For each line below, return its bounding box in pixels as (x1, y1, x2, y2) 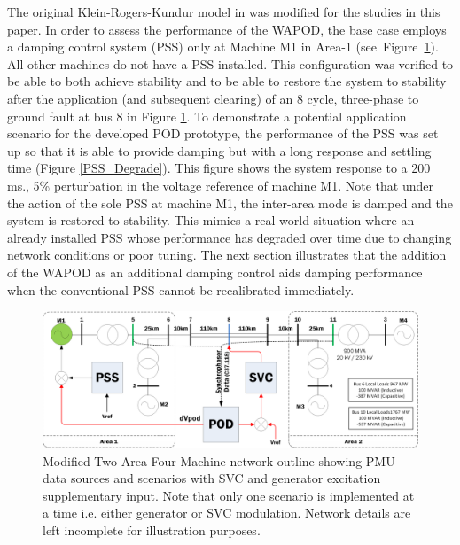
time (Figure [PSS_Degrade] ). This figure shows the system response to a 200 (7, 159, 431, 177)
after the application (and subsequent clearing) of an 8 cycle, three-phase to (7, 89, 419, 107)
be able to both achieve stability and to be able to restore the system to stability (7, 72, 447, 90)
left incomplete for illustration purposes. (43, 520, 261, 539)
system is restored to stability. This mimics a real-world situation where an (7, 211, 415, 230)
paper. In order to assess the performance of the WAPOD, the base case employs (7, 19, 447, 38)
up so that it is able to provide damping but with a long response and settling (7, 141, 432, 160)
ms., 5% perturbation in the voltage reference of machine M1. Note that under (7, 175, 433, 194)
